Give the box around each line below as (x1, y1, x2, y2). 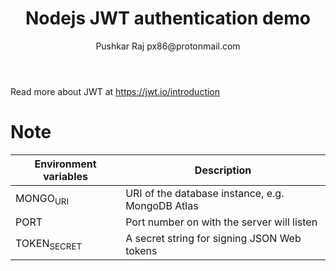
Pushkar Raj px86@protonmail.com (95, 40, 241, 52)
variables (43, 169, 88, 183)
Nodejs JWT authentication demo (24, 7, 311, 30)
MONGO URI (15, 192, 69, 207)
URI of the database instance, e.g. (125, 186, 285, 200)
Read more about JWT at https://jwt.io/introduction (10, 85, 221, 97)
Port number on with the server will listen (125, 215, 318, 229)
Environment (34, 157, 97, 171)
